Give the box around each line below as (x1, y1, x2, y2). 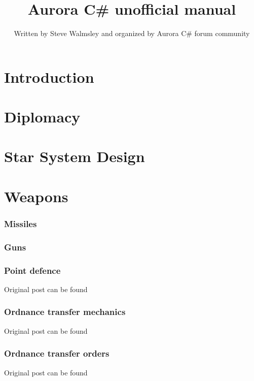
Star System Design (4, 146, 145, 167)
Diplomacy (4, 106, 81, 127)
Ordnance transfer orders (4, 347, 110, 360)
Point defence (4, 264, 61, 276)
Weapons (4, 185, 68, 206)
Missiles (4, 217, 37, 230)
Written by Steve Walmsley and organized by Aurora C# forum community (14, 28, 250, 39)
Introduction (4, 66, 94, 87)
